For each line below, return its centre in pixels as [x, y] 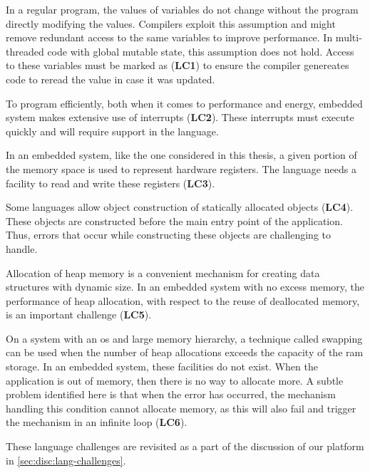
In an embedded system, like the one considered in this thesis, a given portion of [181, 155]
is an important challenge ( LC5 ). [79, 315]
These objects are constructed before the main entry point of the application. [174, 220]
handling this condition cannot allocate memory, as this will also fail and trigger [181, 408]
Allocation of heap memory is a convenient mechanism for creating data [163, 272]
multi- [349, 37]
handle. [22, 248]
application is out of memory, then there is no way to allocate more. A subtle [175, 380]
